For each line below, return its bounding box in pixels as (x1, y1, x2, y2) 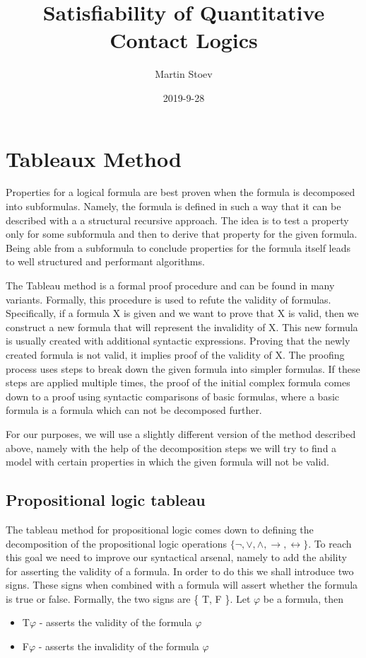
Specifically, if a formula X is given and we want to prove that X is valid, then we (6, 306, 359, 321)
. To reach (308, 536, 352, 550)
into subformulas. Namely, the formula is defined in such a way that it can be (6, 199, 341, 214)
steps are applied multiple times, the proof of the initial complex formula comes (6, 375, 350, 390)
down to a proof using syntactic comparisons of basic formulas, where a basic (6, 388, 340, 403)
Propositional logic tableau (6, 489, 206, 511)
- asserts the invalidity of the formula (38, 639, 199, 654)
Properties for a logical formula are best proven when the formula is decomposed (6, 185, 355, 200)
